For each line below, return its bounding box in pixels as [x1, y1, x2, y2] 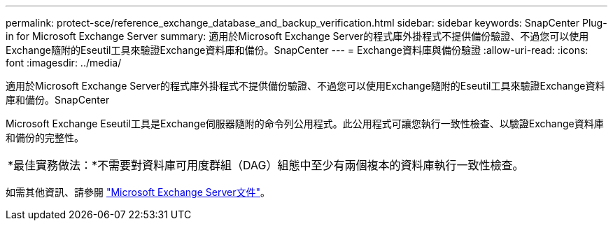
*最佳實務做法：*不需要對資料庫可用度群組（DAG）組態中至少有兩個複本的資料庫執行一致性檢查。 [8, 158, 524, 172]
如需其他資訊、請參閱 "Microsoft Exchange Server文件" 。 [6, 186, 270, 198]
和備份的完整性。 [6, 132, 84, 143]
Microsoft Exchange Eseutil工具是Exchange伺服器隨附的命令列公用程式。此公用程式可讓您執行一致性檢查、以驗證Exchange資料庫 [6, 118, 604, 129]
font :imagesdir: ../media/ [6, 57, 122, 69]
